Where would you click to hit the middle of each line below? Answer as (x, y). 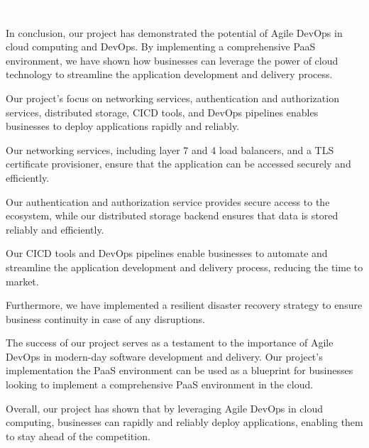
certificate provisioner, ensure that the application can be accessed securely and (178, 164)
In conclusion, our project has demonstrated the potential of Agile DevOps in (174, 32)
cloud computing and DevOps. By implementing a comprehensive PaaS (161, 47)
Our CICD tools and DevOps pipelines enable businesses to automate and (167, 253)
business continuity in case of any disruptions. (105, 318)
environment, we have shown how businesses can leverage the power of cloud (172, 60)
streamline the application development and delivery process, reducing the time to (184, 267)
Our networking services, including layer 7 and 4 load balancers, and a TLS (170, 149)
